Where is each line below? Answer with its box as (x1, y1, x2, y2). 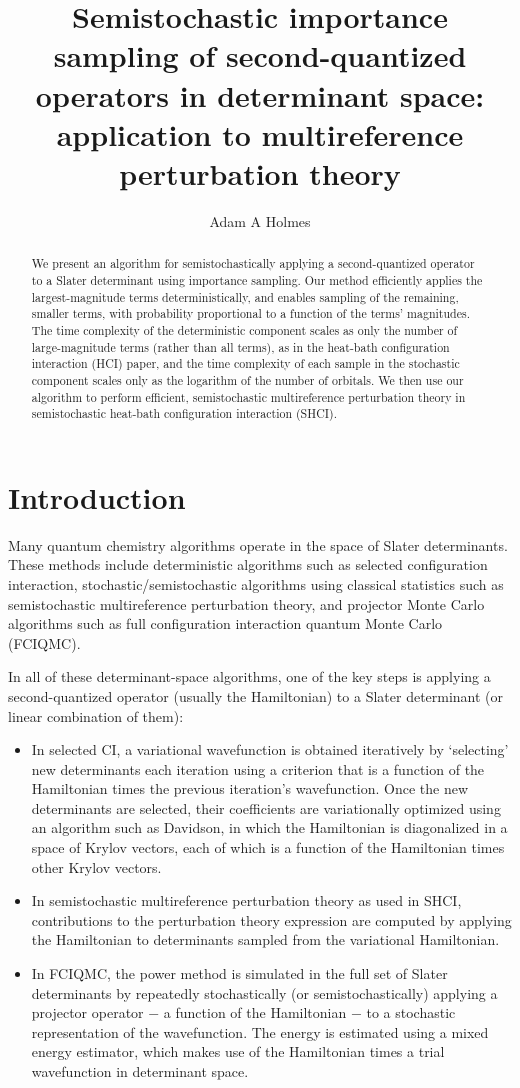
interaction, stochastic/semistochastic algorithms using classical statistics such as (8, 573, 504, 594)
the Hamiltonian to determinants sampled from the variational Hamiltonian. (31, 929, 500, 950)
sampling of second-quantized (53, 35, 467, 76)
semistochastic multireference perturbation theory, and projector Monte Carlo (8, 593, 485, 614)
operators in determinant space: (35, 74, 485, 115)
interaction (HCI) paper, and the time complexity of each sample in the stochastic (31, 355, 460, 372)
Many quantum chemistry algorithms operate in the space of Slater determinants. (8, 534, 508, 555)
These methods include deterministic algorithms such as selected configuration (8, 554, 488, 575)
